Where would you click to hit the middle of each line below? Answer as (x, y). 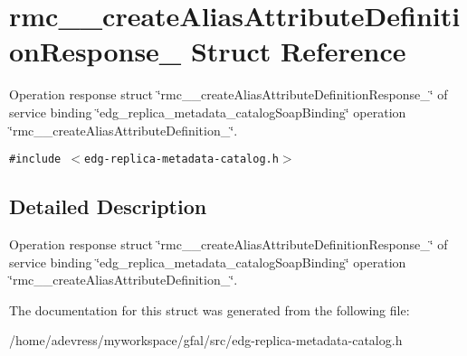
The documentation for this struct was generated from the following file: (210, 309)
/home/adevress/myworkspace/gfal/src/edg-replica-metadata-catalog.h (206, 340)
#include (35, 159)
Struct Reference (298, 51)
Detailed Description (108, 206)
